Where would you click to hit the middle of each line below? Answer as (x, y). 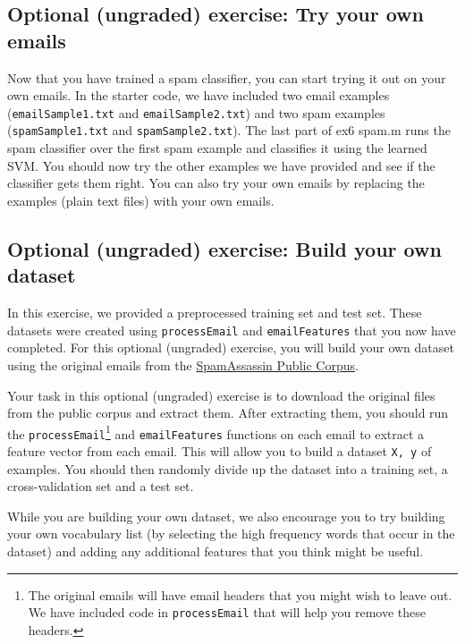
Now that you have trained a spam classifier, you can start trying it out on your (227, 77)
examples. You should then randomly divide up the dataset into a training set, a (228, 468)
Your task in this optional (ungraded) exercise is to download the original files (221, 395)
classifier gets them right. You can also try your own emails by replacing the (216, 183)
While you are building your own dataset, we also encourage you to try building (226, 516)
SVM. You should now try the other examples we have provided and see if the (221, 165)
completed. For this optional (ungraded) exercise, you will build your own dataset (231, 347)
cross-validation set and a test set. (101, 486)
